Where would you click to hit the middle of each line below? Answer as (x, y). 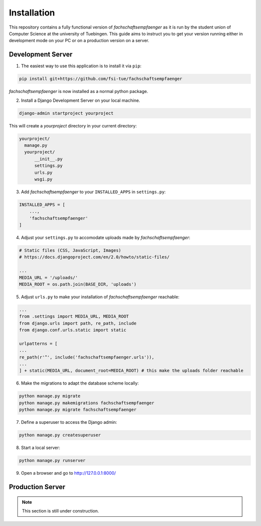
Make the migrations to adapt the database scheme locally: (80, 383)
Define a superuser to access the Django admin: (69, 422)
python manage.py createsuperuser (60, 435)
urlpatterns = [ (38, 343)
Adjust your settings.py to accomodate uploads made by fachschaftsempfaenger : (106, 238)
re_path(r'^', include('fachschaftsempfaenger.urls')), (87, 357)
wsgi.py (43, 179)
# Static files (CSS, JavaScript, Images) (70, 250)
